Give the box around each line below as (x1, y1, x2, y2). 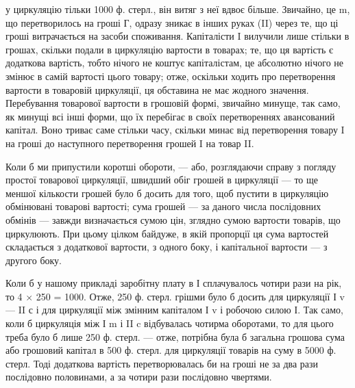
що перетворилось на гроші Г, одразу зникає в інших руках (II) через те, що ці (5, 15, 339, 29)
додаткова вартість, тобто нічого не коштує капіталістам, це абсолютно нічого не (5, 55, 343, 70)
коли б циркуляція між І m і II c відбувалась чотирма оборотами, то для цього (5, 316, 334, 331)
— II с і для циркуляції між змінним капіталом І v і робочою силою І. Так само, (5, 302, 343, 317)
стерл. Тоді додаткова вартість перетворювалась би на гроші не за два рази (5, 356, 319, 370)
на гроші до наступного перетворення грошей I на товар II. (5, 135, 254, 150)
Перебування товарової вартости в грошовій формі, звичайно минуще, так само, (5, 96, 341, 110)
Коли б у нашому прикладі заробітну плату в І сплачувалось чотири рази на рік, (5, 276, 342, 290)
